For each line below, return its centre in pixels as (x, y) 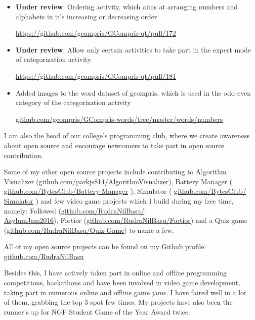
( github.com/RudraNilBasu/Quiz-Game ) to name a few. (89, 230)
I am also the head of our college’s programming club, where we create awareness (127, 135)
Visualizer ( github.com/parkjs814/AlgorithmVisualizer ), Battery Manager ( (118, 181)
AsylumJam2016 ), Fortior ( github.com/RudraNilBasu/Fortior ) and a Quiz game (126, 220)
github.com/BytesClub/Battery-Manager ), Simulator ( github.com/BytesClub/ (125, 191)
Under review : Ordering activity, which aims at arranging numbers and (127, 6)
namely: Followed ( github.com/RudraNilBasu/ (74, 210)
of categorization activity (53, 59)
